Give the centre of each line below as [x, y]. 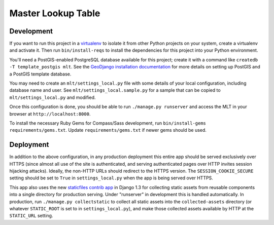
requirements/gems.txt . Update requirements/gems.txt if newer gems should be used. [108, 130]
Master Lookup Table [55, 13]
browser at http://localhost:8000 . [50, 114]
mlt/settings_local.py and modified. [53, 97]
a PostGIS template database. [40, 74]
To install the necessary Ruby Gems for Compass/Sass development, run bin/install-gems [108, 123]
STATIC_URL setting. [31, 216]
